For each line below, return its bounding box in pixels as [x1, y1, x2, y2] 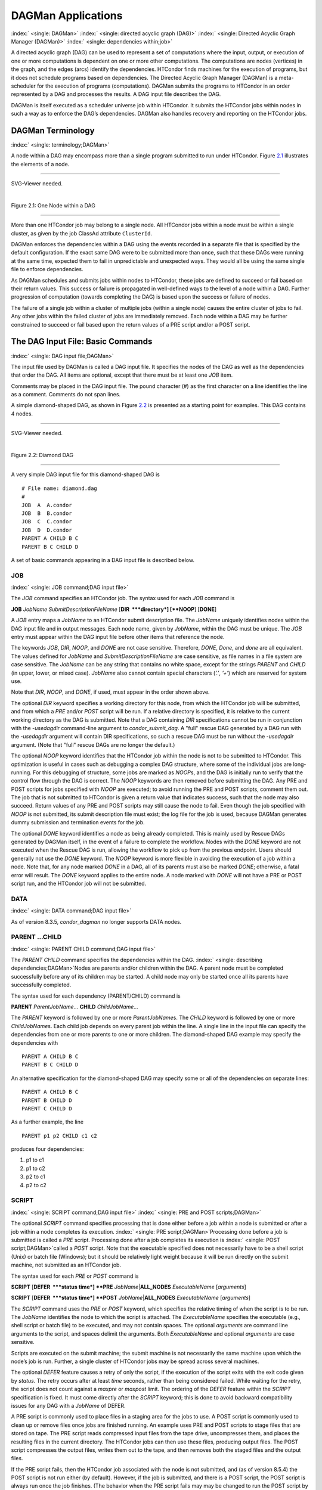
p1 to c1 [26, 1156, 44, 1163]
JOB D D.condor [21, 526, 72, 533]
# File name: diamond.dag [21, 485, 98, 492]
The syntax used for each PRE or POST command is [11, 1272, 139, 1280]
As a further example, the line [11, 1118, 83, 1126]
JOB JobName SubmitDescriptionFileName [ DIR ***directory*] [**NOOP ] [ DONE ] [11, 606, 217, 613]
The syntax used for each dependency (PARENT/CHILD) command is [11, 992, 181, 999]
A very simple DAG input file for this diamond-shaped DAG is [11, 471, 160, 478]
